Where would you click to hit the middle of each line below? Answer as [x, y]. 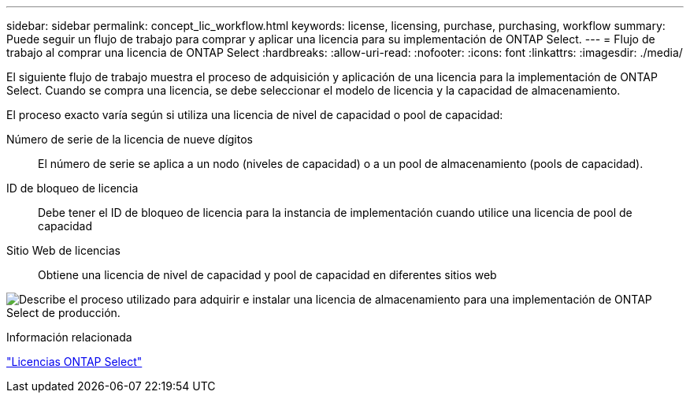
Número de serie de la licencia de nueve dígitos [130, 139]
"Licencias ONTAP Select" [74, 362]
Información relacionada [69, 337]
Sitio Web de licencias [63, 250]
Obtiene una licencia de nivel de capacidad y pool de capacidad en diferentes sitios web [267, 275]
